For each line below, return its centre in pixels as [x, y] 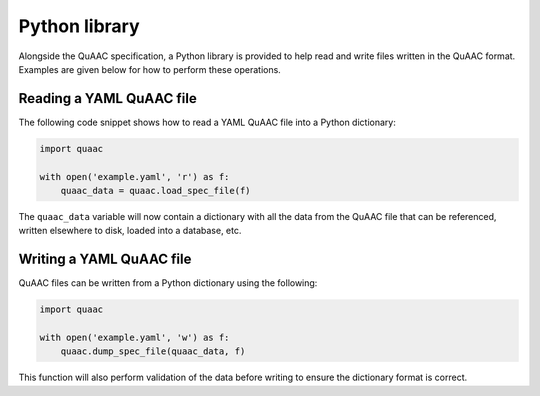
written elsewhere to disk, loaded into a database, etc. [130, 231]
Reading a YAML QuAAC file [107, 98]
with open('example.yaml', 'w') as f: [134, 338]
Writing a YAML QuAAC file [105, 259]
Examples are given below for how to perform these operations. [150, 69]
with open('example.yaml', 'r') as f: [134, 176]
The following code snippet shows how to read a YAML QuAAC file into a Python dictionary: [207, 122]
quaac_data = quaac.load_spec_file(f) [155, 190]
